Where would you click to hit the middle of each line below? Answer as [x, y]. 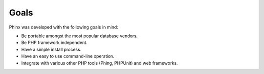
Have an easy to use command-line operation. [68, 56]
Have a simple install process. [51, 49]
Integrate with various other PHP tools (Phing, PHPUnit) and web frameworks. [99, 63]
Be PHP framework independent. [54, 43]
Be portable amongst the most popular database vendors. [79, 36]
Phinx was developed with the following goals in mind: [64, 27]
